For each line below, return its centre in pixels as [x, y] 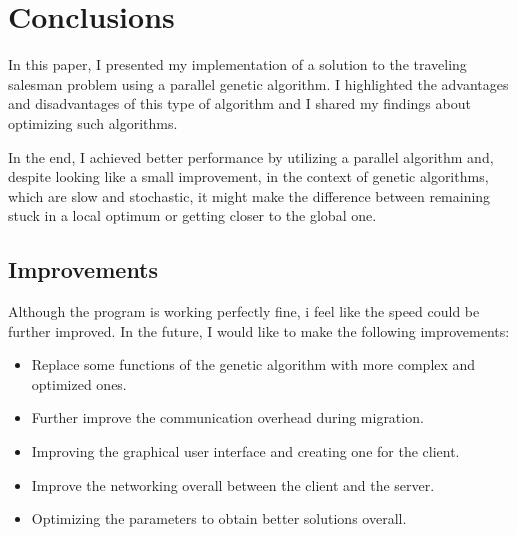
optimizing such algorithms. [93, 122]
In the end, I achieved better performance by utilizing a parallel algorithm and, [251, 156]
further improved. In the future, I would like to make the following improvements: [259, 330]
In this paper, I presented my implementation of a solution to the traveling [237, 64]
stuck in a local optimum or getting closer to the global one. [192, 215]
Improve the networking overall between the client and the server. [233, 484]
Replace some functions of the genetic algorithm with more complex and [253, 364]
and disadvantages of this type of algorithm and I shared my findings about [239, 103]
